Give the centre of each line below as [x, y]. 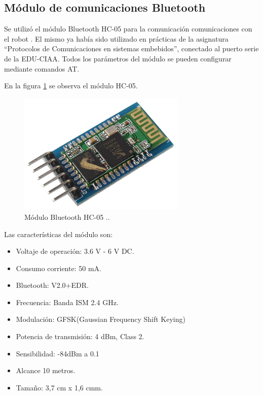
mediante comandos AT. [42, 68]
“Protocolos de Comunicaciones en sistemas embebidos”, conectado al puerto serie [131, 48]
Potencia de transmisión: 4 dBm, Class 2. [80, 336]
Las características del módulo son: [59, 234]
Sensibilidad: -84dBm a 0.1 [58, 353]
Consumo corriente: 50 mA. [59, 268]
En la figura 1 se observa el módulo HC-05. [71, 86]
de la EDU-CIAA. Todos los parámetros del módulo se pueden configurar [118, 58]
